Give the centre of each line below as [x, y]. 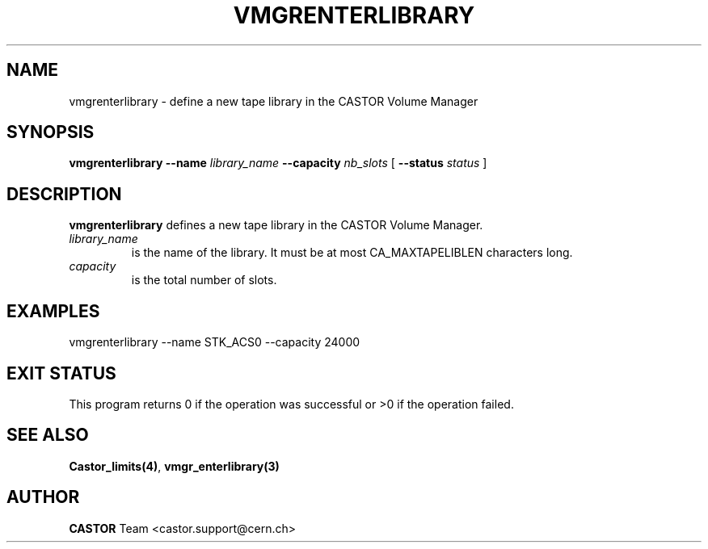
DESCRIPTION [64, 194]
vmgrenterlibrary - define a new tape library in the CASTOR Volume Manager [274, 101]
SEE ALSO [48, 435]
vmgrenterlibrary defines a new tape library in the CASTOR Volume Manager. [276, 225]
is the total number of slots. [204, 280]
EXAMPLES [53, 311]
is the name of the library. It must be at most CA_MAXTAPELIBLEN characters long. [352, 253]
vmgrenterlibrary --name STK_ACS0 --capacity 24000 [215, 342]
